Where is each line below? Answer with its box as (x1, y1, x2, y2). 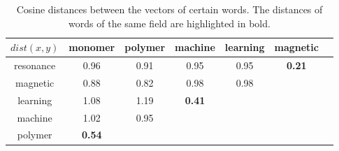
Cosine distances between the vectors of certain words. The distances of (16, 2, 323, 16)
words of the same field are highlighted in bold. (68, 15, 271, 30)
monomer (68, 40, 115, 55)
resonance (14, 58, 56, 73)
